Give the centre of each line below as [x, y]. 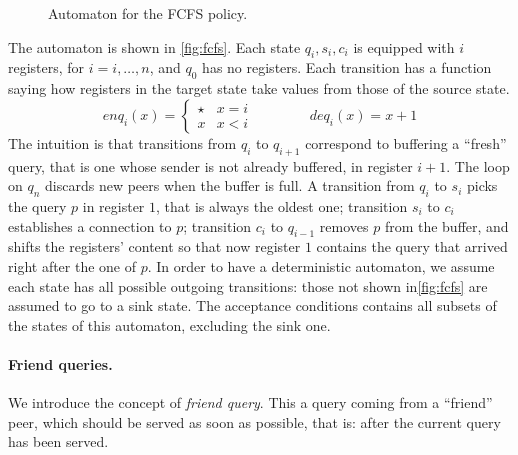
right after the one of [72, 265]
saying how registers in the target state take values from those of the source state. [259, 88]
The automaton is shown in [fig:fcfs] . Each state [154, 46]
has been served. [58, 441]
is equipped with [404, 46]
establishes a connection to [90, 225]
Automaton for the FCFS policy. [148, 13]
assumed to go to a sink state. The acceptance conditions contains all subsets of [252, 305]
